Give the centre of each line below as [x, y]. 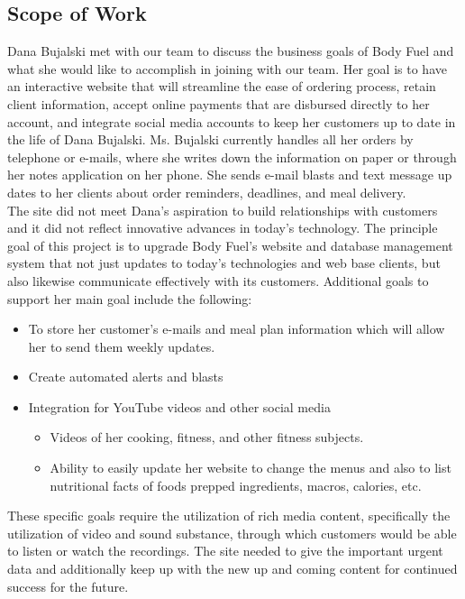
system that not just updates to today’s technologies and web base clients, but [224, 263]
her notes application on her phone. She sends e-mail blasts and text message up [230, 175]
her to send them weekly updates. [122, 346]
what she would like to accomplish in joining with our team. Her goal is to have [227, 68]
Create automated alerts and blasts [126, 377]
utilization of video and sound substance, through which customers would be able [232, 533]
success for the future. [68, 586]
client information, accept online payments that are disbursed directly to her [219, 103]
